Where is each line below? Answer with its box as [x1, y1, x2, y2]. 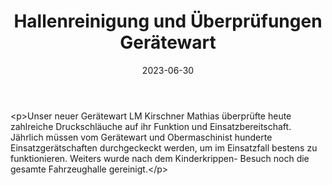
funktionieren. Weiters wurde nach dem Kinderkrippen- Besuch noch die [10, 152, 310, 164]
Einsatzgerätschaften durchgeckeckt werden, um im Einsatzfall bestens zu [10, 141, 318, 154]
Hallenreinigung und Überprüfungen [13, 10, 323, 33]
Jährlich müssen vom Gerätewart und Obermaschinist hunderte [10, 131, 273, 143]
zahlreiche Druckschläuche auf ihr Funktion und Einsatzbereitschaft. [10, 120, 292, 132]
